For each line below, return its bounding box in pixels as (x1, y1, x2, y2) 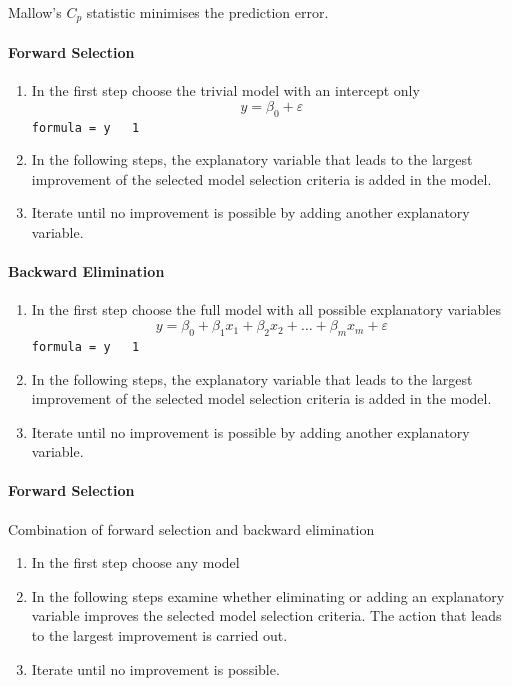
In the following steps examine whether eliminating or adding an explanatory (31, 585, 505, 606)
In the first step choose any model (31, 552, 240, 573)
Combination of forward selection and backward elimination (8, 518, 375, 539)
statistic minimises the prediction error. (86, 2, 329, 22)
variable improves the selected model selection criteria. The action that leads (31, 605, 502, 626)
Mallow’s (8, 2, 62, 22)
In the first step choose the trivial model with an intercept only (31, 80, 420, 101)
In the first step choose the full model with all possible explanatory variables (31, 299, 501, 320)
